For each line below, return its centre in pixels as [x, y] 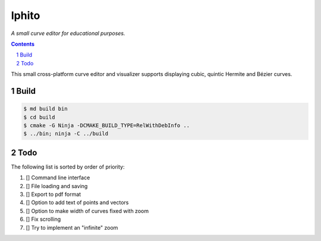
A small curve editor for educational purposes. [68, 33]
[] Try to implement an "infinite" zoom [72, 227]
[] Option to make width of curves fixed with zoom [87, 211]
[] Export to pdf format [53, 194]
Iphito [26, 15]
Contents [23, 44]
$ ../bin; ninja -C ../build [66, 134]
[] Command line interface [58, 177]
